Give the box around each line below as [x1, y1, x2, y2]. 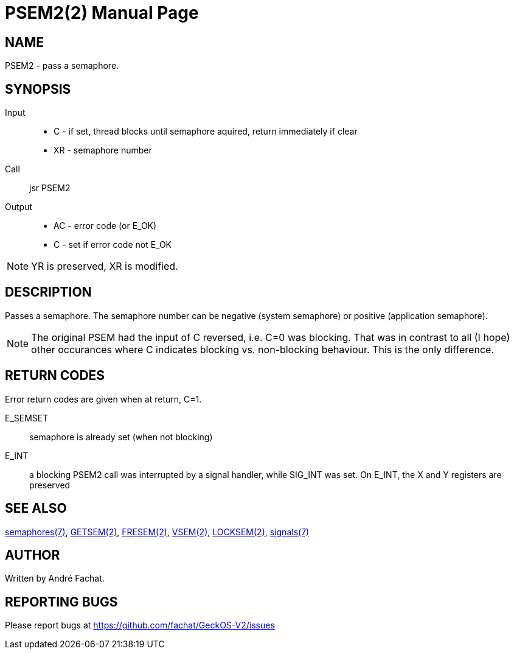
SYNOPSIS [5, 81, 71, 97]
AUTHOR [5, 547, 60, 563]
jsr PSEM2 [29, 183, 71, 194]
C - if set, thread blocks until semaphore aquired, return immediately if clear [54, 126, 358, 137]
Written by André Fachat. [5, 573, 105, 584]
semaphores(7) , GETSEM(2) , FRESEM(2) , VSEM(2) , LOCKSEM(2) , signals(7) [5, 526, 310, 537]
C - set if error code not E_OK [54, 239, 172, 250]
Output [5, 202, 32, 213]
